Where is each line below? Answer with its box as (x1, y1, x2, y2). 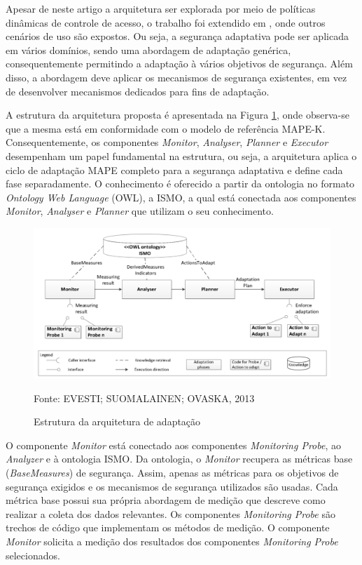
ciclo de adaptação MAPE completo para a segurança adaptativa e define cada (6, 162, 343, 177)
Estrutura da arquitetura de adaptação (34, 414, 201, 429)
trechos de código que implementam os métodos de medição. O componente (6, 520, 330, 535)
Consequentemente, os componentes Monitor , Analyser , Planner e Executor (6, 135, 328, 149)
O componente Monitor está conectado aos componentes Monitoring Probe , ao (6, 437, 341, 452)
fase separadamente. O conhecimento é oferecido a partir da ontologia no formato (6, 176, 355, 191)
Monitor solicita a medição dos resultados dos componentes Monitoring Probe (6, 533, 338, 548)
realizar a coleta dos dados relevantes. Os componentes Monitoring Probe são (6, 506, 335, 521)
